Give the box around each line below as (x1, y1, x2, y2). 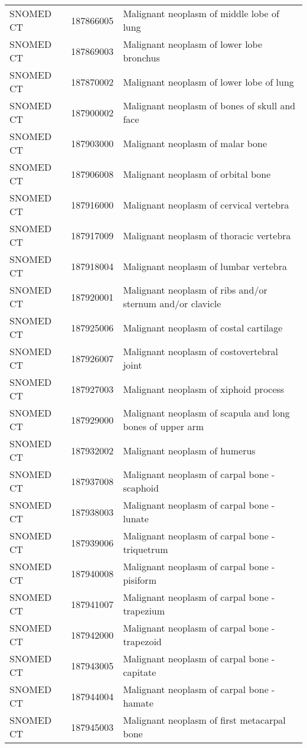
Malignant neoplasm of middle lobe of (123, 6, 279, 20)
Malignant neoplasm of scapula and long (123, 406, 290, 419)
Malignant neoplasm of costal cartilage (123, 320, 283, 334)
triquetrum (123, 542, 168, 556)
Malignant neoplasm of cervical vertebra (123, 197, 289, 212)
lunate (123, 512, 149, 525)
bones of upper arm (123, 419, 204, 433)
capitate (123, 665, 156, 679)
